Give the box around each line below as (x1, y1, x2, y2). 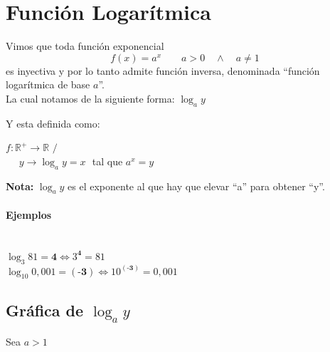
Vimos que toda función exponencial (6, 38, 164, 53)
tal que (92, 153, 123, 168)
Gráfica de (6, 299, 84, 321)
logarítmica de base (6, 77, 90, 92)
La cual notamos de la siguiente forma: (6, 90, 175, 105)
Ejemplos (6, 207, 52, 222)
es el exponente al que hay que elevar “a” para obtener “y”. (68, 178, 325, 193)
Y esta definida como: (6, 115, 100, 130)
